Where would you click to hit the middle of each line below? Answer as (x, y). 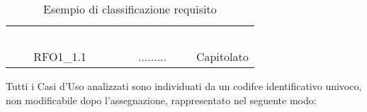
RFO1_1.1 (60, 56)
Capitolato (222, 56)
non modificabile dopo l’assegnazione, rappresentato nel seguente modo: (161, 100)
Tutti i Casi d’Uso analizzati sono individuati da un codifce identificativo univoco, (184, 86)
